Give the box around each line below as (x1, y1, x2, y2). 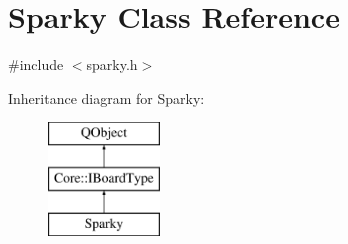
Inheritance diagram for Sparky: (8, 87, 205, 108)
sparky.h (86, 54, 138, 75)
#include (8, 54, 64, 75)
